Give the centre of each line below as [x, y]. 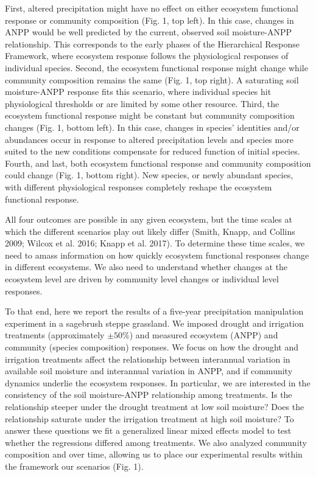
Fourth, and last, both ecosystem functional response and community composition [158, 163]
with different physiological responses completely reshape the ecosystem [139, 186]
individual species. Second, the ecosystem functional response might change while [156, 67]
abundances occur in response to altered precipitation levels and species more [149, 139]
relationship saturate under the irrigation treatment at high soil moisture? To [149, 418]
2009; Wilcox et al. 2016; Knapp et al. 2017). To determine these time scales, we [155, 243]
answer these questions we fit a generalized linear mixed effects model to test [148, 430]
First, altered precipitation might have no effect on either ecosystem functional [152, 8]
